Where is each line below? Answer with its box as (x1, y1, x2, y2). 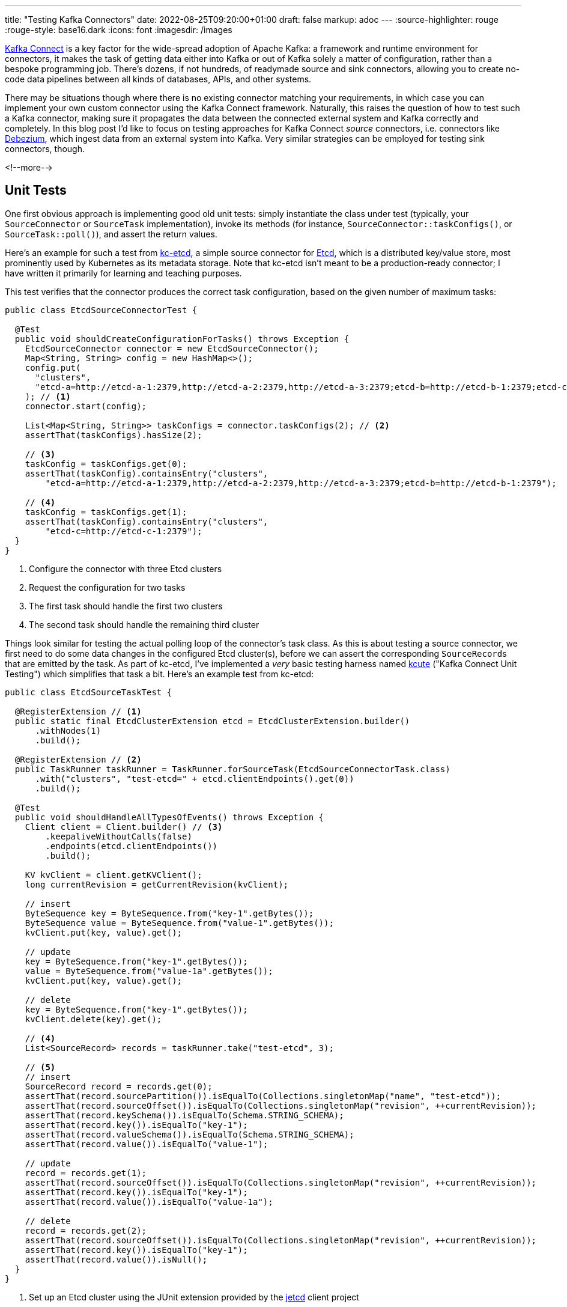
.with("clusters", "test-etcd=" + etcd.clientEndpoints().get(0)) (35, 773, 354, 784)
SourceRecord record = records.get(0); (25, 1081, 213, 1091)
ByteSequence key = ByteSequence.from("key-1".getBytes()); (25, 908, 314, 918)
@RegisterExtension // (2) (14, 754, 142, 764)
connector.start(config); (25, 401, 147, 411)
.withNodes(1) (35, 725, 102, 736)
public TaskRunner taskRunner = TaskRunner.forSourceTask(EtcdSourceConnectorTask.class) (14, 764, 450, 774)
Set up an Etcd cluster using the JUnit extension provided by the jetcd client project (29, 1291, 359, 1302)
